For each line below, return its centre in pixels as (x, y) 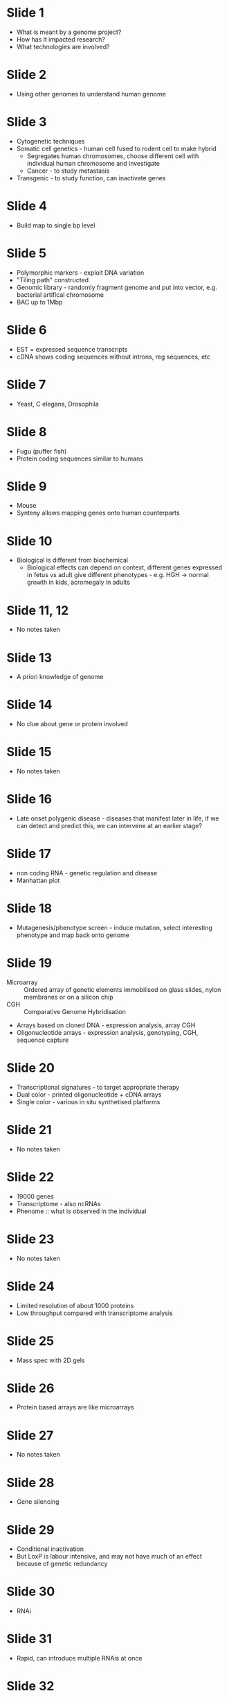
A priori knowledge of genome (60, 677)
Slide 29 (30, 1530)
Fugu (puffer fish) (42, 451)
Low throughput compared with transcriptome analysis (95, 1313)
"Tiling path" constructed (53, 280)
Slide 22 (30, 1177)
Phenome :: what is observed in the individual (81, 1211)
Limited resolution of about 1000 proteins (75, 1305)
